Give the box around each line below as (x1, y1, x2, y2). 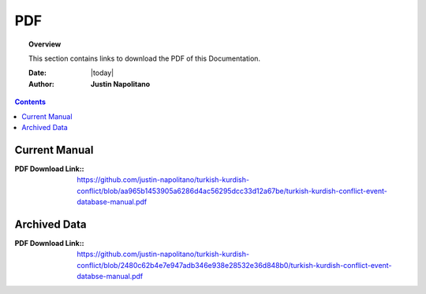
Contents (14, 97, 47, 106)
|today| (91, 68, 114, 78)
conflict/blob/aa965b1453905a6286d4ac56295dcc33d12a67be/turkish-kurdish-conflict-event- (77, 186, 388, 195)
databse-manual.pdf (77, 272, 144, 281)
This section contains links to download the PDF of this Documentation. (28, 54, 260, 63)
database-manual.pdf (77, 197, 148, 207)
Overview (28, 39, 62, 49)
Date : (28, 68, 47, 78)
